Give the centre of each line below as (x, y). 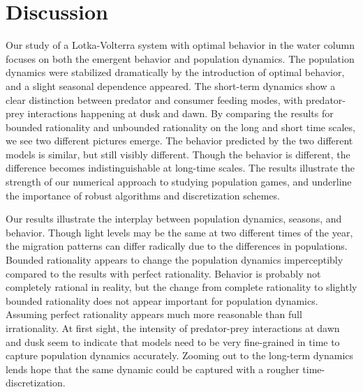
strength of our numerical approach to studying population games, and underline (179, 182)
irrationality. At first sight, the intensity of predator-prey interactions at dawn (173, 328)
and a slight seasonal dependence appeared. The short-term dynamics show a (171, 85)
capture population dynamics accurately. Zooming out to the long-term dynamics (180, 355)
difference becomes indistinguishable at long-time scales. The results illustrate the (180, 168)
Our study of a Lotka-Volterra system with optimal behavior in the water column (180, 45)
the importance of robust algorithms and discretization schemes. (143, 195)
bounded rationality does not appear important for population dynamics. (162, 300)
